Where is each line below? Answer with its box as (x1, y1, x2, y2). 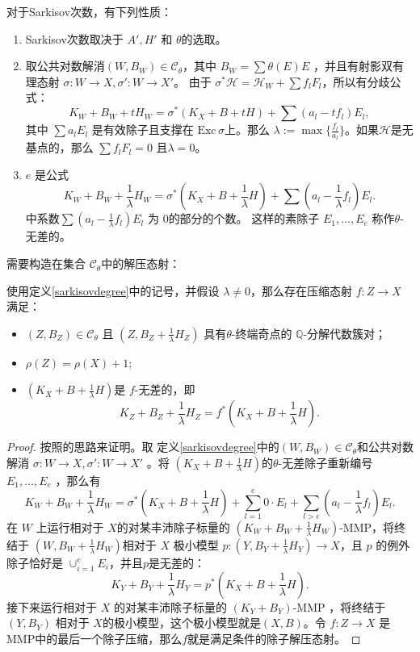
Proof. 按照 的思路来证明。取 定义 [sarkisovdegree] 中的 (6, 438, 279, 455)
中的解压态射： (101, 255, 181, 272)
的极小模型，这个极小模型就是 (102, 614, 261, 631)
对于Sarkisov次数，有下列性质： (6, 3, 173, 19)
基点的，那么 (25, 139, 94, 156)
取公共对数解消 (25, 57, 105, 74)
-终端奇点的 (231, 324, 292, 341)
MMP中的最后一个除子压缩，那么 (6, 629, 183, 646)
